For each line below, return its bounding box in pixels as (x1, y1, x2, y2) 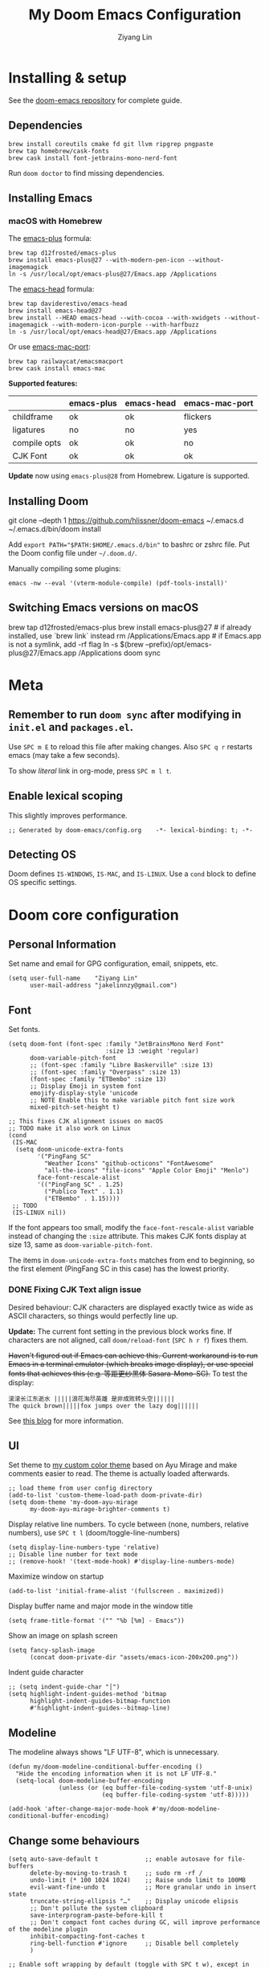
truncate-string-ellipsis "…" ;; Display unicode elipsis (29, 1897, 239, 1905)
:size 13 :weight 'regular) (105, 1047, 199, 1055)
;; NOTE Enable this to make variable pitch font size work (29, 1096, 235, 1105)
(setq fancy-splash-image (8, 1646, 95, 1655)
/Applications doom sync (78, 648, 161, 658)
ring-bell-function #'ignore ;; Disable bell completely (29, 1939, 239, 1947)
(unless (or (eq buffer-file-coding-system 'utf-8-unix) (59, 1784, 253, 1792)
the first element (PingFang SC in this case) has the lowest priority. (8, 1264, 230, 1274)
